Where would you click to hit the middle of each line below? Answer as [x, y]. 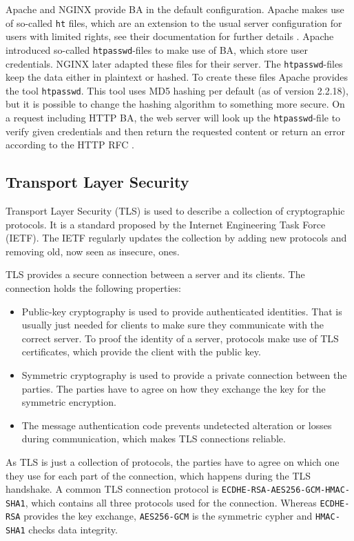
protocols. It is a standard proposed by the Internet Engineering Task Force [166, 224]
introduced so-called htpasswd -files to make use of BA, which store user [157, 49]
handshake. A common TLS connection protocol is [112, 489]
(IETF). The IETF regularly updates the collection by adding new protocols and [176, 238]
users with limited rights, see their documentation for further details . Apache [170, 36]
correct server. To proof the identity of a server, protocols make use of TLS [180, 338]
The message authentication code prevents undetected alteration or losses [177, 425]
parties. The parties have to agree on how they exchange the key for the [174, 388]
